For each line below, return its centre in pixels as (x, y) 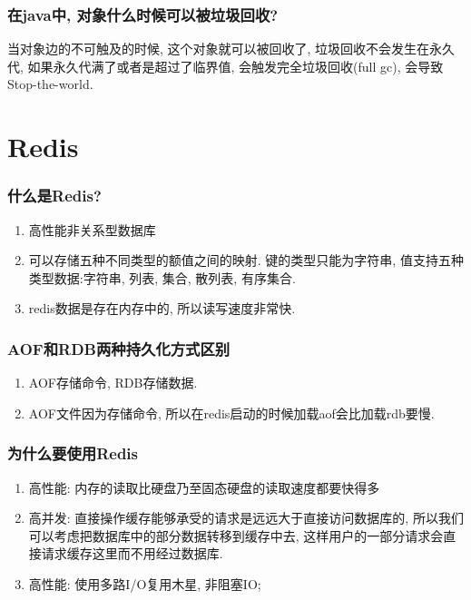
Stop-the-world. (50, 84)
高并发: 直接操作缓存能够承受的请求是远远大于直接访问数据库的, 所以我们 (246, 518)
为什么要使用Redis (73, 453)
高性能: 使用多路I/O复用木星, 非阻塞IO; (145, 583)
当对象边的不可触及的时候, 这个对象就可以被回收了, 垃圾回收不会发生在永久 (231, 49)
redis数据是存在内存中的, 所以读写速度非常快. (162, 308)
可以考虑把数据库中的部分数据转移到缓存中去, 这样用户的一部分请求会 (236, 535)
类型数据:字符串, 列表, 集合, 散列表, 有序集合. (162, 277)
